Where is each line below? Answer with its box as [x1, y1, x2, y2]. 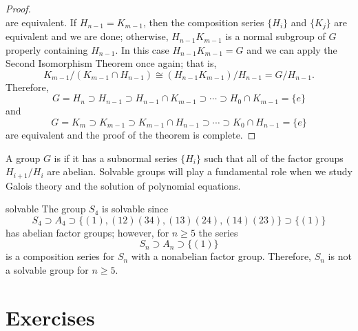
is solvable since [102, 201, 169, 216]
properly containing [6, 42, 88, 57]
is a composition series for [6, 249, 115, 263]
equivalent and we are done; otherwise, [6, 29, 169, 43]
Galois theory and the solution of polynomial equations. [6, 178, 241, 192]
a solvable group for [6, 263, 89, 277]
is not [328, 249, 352, 263]
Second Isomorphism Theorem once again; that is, [6, 56, 217, 70]
